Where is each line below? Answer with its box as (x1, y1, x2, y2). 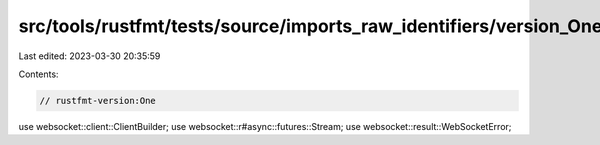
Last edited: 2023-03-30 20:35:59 (18, 50, 161, 62)
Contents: (18, 68, 59, 80)
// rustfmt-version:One (39, 95, 157, 106)
